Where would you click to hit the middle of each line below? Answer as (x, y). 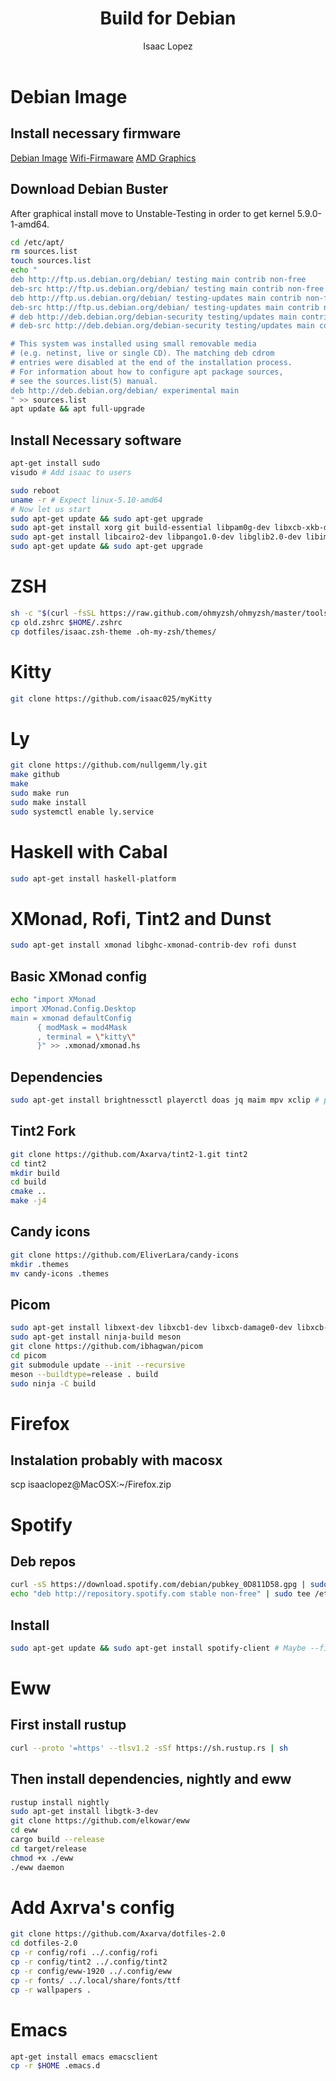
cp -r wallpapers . (51, 1990)
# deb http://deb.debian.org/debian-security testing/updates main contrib (171, 317)
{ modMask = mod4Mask (82, 1027)
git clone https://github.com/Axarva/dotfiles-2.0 (118, 1934)
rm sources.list (44, 252)
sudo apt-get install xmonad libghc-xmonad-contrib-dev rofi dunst (154, 945)
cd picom (28, 1355)
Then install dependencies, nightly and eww (151, 1779)
